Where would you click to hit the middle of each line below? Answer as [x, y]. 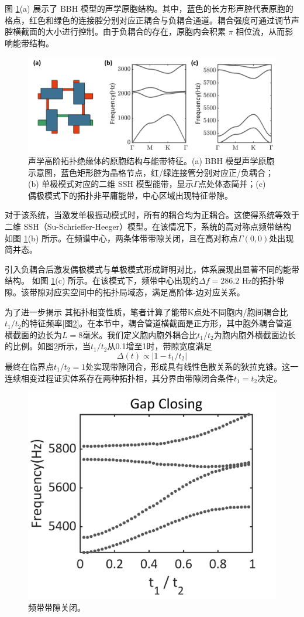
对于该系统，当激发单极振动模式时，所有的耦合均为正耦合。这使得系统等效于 [152, 215]
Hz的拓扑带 [263, 280]
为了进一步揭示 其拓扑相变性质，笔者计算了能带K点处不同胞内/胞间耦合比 [146, 311]
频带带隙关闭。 [57, 607]
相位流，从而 [260, 31]
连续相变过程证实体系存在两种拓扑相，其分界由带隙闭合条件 [119, 378]
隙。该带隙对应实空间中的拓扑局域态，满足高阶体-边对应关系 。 [125, 292]
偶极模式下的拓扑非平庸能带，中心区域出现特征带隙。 [130, 195]
